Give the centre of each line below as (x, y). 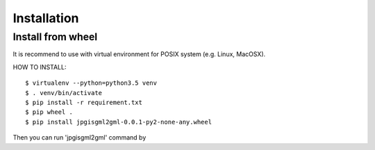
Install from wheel (55, 37)
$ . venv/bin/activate (64, 93)
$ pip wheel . (49, 112)
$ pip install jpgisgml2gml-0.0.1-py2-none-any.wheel (118, 122)
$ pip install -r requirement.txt (84, 102)
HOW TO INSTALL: (40, 67)
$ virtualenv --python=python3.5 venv (91, 83)
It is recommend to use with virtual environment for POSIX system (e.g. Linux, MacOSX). (139, 54)
